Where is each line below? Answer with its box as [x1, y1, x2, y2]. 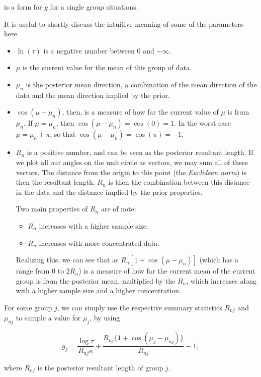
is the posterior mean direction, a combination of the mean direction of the [26, 79, 257, 89]
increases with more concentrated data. [39, 237, 159, 248]
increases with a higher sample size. [39, 220, 148, 231]
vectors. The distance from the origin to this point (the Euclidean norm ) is [16, 167, 247, 177]
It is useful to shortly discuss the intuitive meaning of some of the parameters [4, 18, 243, 29]
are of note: [101, 203, 136, 214]
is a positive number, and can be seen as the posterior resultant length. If [27, 147, 253, 157]
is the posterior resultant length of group [37, 362, 163, 372]
